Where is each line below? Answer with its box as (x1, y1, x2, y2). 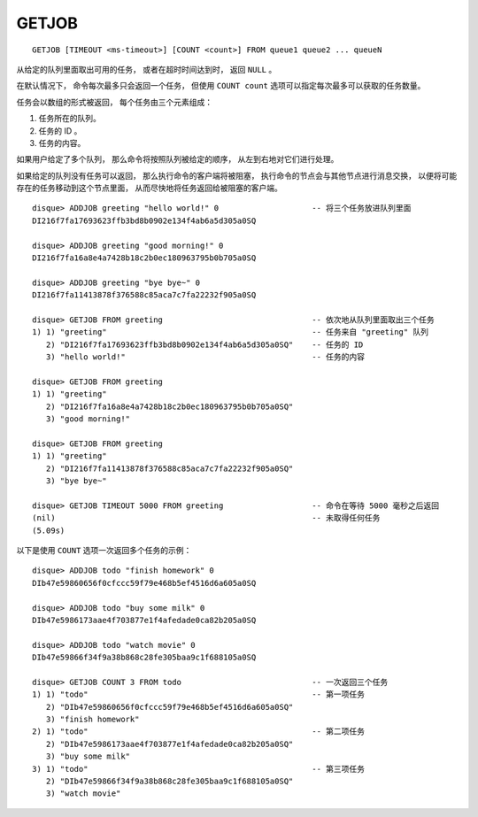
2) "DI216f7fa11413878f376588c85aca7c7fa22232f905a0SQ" (45, 463, 294, 474)
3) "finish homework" (45, 714, 140, 725)
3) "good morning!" (45, 414, 131, 424)
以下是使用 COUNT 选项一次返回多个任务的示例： (16, 545, 192, 555)
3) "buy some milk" (45, 751, 131, 761)
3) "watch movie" (45, 789, 121, 798)
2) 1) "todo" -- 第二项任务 (32, 727, 366, 736)
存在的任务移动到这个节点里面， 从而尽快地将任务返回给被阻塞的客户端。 (16, 182, 282, 194)
